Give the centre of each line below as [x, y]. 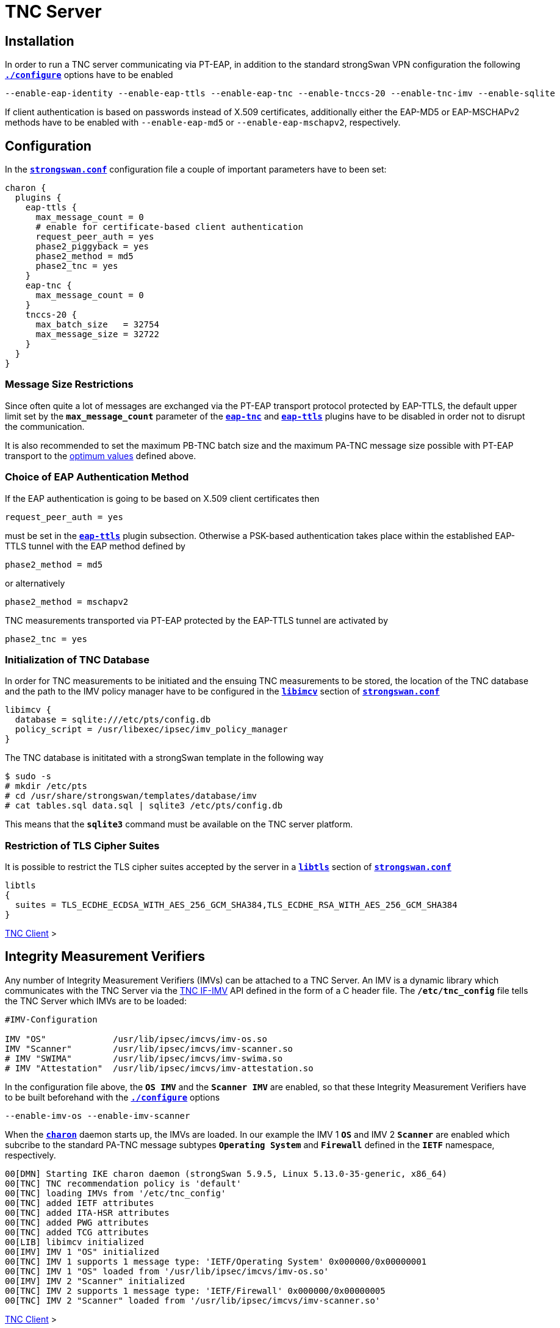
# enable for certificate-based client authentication [169, 227]
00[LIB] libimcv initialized [74, 1242]
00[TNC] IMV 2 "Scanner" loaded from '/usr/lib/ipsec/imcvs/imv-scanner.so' [193, 1300]
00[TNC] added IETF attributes [80, 1203]
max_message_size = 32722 [97, 334]
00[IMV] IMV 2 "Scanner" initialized [95, 1281]
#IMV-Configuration [51, 1019]
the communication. [45, 426]
